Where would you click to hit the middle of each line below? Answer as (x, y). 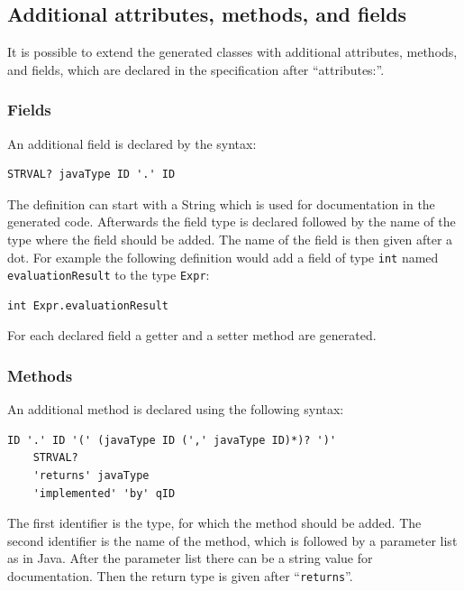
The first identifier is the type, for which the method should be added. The (214, 523)
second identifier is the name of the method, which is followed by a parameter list (232, 540)
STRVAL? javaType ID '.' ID (91, 175)
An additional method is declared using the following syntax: (176, 409)
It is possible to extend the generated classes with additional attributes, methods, (232, 52)
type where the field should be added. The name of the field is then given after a (230, 239)
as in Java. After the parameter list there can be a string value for (190, 558)
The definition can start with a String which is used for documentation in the (221, 203)
